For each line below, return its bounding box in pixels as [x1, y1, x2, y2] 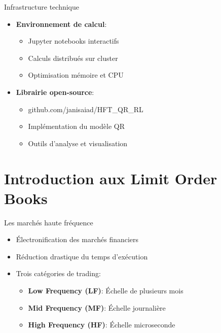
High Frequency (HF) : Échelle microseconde [28, 319, 175, 330]
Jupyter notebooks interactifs [28, 36, 119, 46]
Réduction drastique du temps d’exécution [16, 251, 148, 261]
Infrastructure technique [4, 2, 79, 12]
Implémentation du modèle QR [28, 121, 125, 131]
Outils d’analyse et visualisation [28, 138, 128, 148]
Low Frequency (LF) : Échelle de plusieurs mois [28, 285, 183, 296]
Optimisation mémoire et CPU [28, 70, 124, 80]
